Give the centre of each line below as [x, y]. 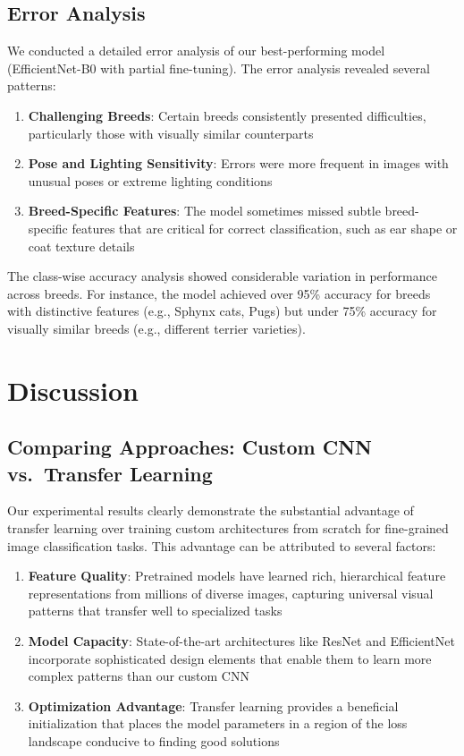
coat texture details [81, 246]
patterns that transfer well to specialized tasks [155, 611]
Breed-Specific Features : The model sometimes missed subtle [204, 211]
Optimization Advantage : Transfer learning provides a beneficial [213, 705]
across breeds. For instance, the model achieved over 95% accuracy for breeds [219, 293]
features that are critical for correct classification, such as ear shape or [265, 228]
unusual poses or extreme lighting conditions [150, 180]
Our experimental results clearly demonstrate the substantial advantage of [211, 510]
